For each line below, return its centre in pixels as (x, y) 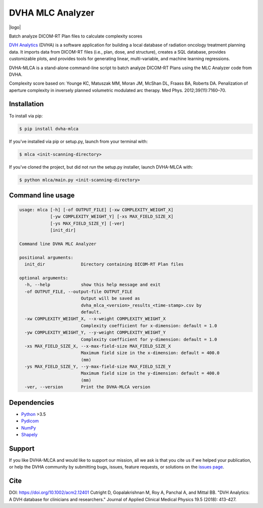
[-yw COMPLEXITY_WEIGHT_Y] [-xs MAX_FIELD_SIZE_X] (112, 216)
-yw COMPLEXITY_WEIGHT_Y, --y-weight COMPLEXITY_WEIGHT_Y (95, 333)
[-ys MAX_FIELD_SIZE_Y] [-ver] (87, 223)
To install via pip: (26, 116)
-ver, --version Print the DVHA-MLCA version (87, 387)
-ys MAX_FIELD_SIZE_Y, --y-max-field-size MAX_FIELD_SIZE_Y (98, 367)
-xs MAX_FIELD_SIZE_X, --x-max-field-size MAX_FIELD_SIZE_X (98, 346)
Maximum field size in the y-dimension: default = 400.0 (150, 373)
